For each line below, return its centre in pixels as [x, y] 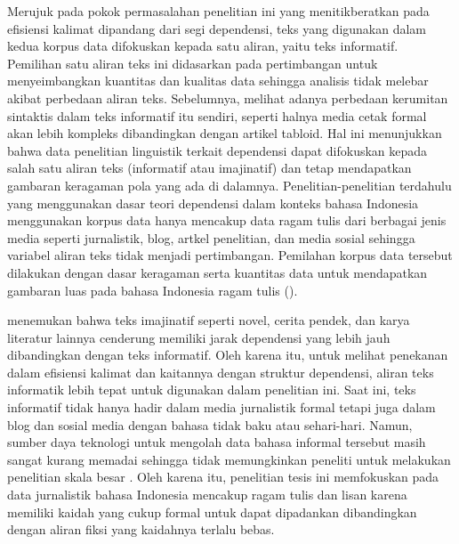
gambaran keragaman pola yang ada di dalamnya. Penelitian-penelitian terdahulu [229, 185]
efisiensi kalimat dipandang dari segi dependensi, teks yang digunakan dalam [217, 28]
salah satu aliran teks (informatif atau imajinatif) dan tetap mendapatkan [209, 168]
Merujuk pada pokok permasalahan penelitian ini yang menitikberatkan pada [218, 11]
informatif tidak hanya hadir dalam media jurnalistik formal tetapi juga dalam [221, 407]
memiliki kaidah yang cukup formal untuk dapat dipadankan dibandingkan [212, 512]
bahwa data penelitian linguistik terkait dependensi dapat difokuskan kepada [217, 150]
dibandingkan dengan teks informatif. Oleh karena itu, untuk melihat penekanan [228, 355]
